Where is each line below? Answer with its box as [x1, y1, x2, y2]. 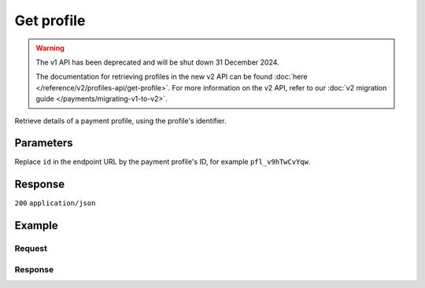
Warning [35, 43, 65, 53]
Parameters [14, 136, 73, 150]
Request [14, 243, 47, 254]
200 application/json [14, 199, 96, 208]
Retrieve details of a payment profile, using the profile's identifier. [14, 116, 227, 125]
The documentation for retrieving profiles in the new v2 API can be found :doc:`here [35, 72, 308, 82]
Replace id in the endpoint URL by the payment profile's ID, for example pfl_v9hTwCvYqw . [14, 157, 311, 167]
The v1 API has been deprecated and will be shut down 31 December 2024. [35, 57, 279, 67]
